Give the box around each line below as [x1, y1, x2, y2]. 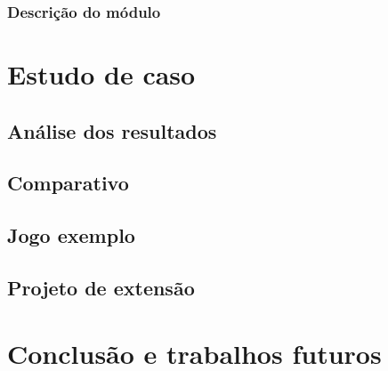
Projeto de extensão [7, 273, 195, 301]
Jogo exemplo [7, 222, 135, 249]
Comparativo [7, 169, 129, 197]
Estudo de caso [7, 56, 196, 93]
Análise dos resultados [7, 117, 217, 144]
